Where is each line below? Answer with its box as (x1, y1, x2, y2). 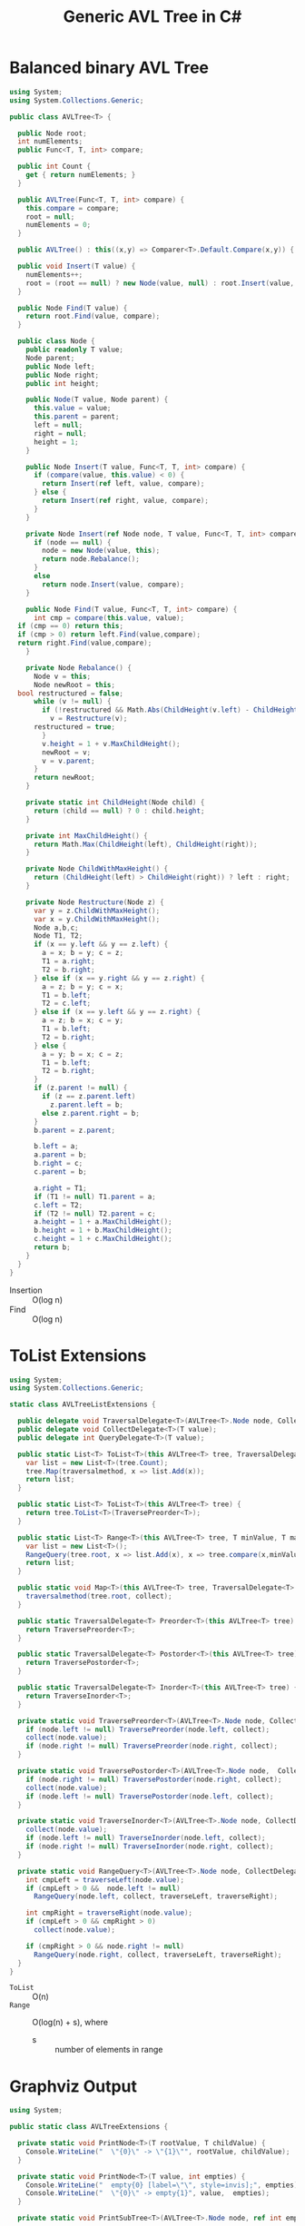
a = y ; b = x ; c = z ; (42, 1049, 124, 1059)
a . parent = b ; (33, 1150, 88, 1159)
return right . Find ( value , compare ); (17, 638, 152, 648)
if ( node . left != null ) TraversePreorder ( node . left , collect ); (25, 1725, 271, 1734)
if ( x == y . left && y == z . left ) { (33, 940, 169, 950)
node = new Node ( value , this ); (42, 547, 161, 556)
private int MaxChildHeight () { (25, 831, 148, 841)
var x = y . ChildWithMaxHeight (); (33, 914, 161, 923)
